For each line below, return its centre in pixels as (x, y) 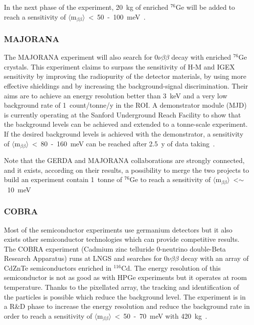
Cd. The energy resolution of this (171, 267)
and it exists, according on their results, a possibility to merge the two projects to (127, 170)
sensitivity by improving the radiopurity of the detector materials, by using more (125, 76)
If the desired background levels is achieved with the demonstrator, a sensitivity (124, 134)
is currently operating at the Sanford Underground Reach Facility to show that (123, 114)
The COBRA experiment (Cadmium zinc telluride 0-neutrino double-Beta (115, 248)
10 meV (19, 189)
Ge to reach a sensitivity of (170, 179)
